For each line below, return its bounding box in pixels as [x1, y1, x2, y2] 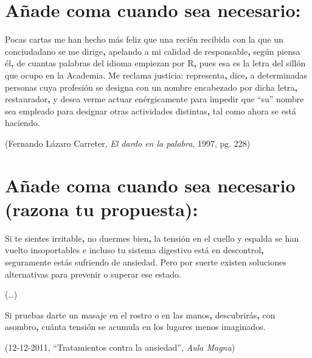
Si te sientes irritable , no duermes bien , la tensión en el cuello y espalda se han [5, 231, 299, 244]
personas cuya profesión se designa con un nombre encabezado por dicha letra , [5, 80, 298, 93]
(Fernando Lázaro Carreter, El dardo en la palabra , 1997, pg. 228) [5, 136, 251, 149]
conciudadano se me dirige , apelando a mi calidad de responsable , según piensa [5, 44, 300, 57]
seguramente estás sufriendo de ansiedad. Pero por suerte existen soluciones [5, 255, 286, 268]
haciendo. [5, 116, 40, 129]
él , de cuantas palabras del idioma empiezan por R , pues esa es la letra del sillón [5, 57, 306, 69]
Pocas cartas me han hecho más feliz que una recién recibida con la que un [5, 33, 283, 46]
